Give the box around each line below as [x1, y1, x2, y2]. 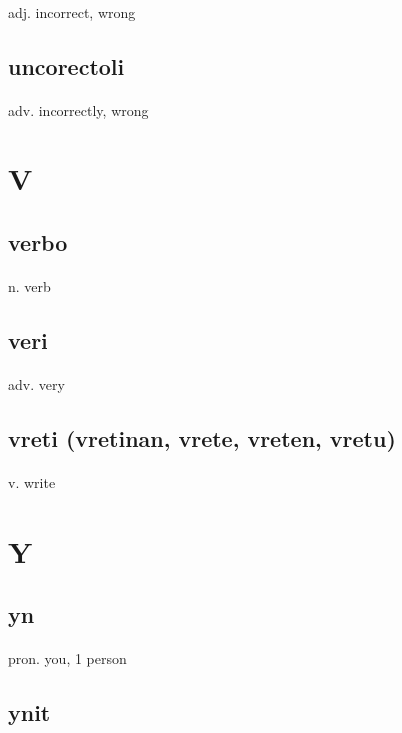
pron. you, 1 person [8, 648, 127, 669]
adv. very [8, 373, 65, 394]
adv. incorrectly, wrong [8, 99, 149, 120]
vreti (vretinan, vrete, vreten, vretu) [8, 422, 396, 453]
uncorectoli [8, 50, 125, 81]
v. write [8, 471, 56, 492]
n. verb [8, 275, 51, 296]
